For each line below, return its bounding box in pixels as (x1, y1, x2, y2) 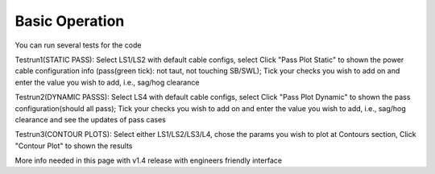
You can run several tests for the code (14, 40, 142, 50)
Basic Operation (14, 12, 125, 30)
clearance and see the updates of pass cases (14, 114, 167, 124)
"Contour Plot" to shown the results (14, 141, 133, 151)
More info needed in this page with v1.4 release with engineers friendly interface (14, 155, 282, 165)
